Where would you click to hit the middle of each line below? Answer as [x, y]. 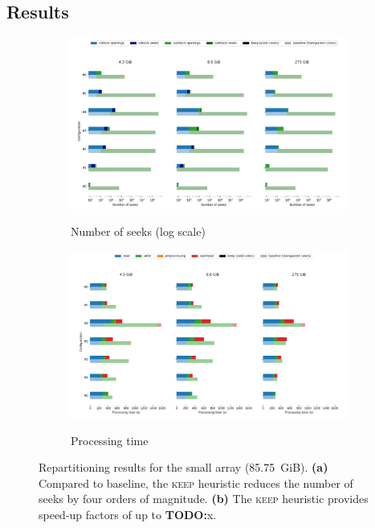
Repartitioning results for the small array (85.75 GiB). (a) [183, 467]
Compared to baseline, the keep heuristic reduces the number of [196, 483]
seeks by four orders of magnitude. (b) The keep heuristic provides [204, 499]
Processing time [110, 440]
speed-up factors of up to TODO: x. [128, 514]
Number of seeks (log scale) [138, 231]
